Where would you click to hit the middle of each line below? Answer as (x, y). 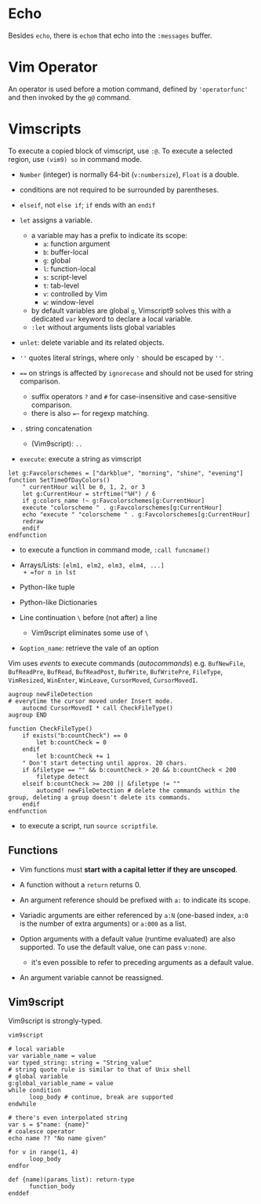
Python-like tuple (47, 587)
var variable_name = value (52, 1056)
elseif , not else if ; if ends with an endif (87, 204)
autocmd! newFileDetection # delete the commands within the (138, 791)
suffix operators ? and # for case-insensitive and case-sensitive (134, 396)
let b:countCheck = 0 (72, 742)
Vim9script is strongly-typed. (55, 1021)
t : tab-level (61, 285)
